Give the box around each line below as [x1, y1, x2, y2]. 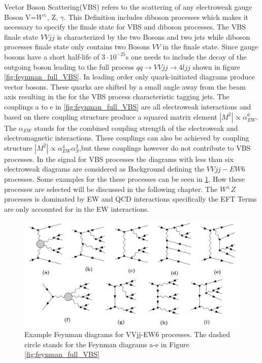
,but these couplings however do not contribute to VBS [79, 142, 251, 153]
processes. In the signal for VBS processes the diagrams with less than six [4, 153, 234, 164]
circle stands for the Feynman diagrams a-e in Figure [24, 339, 189, 349]
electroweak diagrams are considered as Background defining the [4, 163, 205, 174]
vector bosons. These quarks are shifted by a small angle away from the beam [4, 81, 246, 92]
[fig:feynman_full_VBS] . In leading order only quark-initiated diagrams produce [4, 71, 255, 82]
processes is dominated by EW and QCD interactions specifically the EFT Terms [4, 193, 257, 204]
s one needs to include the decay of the [125, 51, 247, 62]
